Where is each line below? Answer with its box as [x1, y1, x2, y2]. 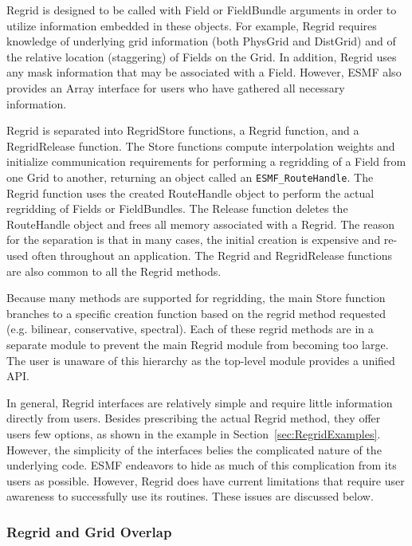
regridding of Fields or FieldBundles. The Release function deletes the [6, 200, 348, 217]
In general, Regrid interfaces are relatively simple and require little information [6, 394, 393, 410]
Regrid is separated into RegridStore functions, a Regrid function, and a [6, 122, 359, 139]
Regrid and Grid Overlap [6, 521, 172, 541]
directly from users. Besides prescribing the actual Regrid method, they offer [6, 410, 381, 426]
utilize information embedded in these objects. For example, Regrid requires [6, 17, 377, 33]
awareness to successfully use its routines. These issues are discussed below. [6, 488, 374, 505]
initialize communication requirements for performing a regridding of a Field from [6, 153, 406, 170]
